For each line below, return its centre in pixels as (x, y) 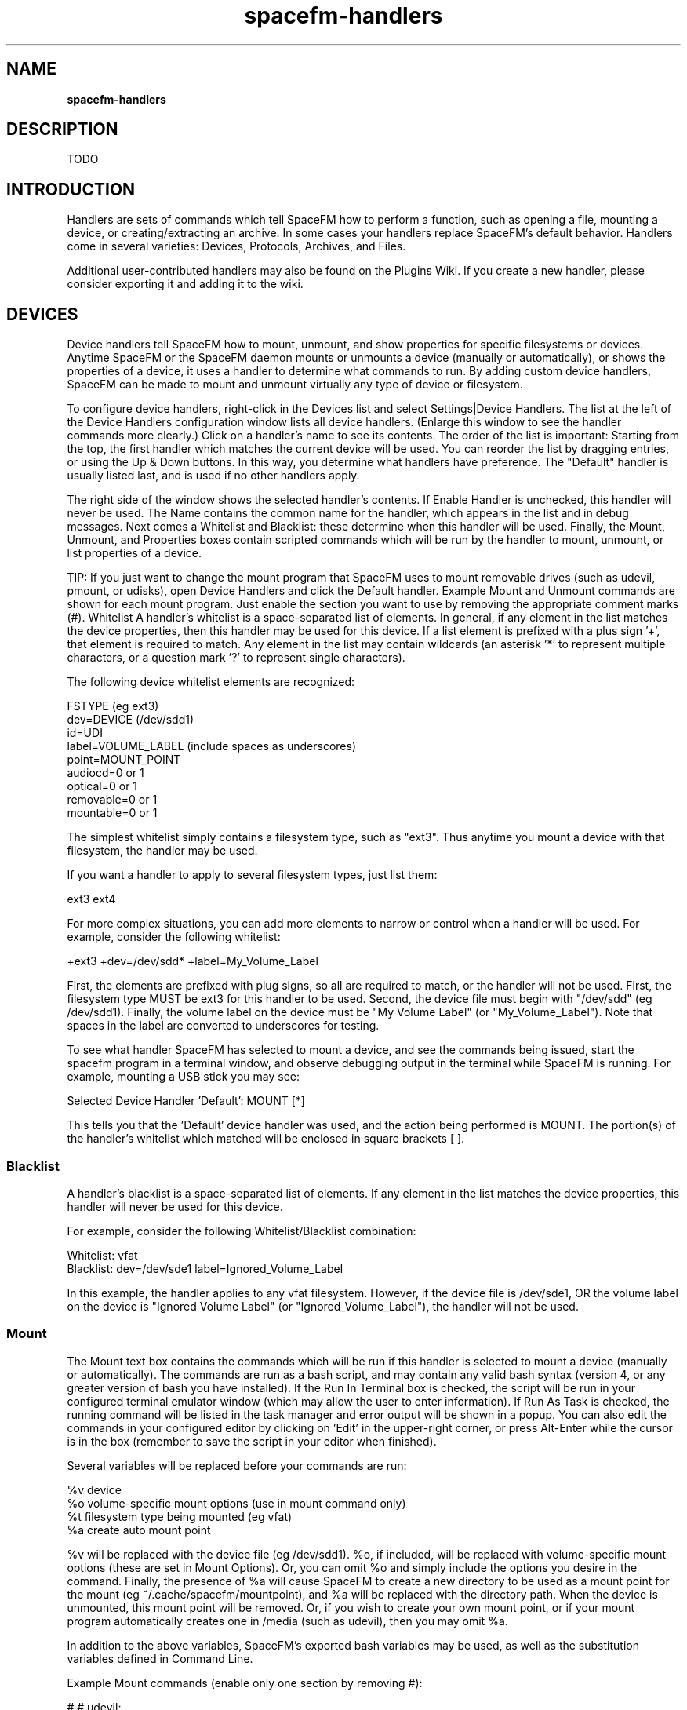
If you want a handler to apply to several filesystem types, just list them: (252, 875)
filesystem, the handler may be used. (162, 851)
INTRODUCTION (71, 189)
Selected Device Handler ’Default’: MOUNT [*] (186, 1101)
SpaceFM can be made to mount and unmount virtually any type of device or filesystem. (295, 385)
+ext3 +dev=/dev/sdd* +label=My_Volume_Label (193, 961)
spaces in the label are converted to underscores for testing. (223, 1026)
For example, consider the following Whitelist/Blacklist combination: (242, 1231)
